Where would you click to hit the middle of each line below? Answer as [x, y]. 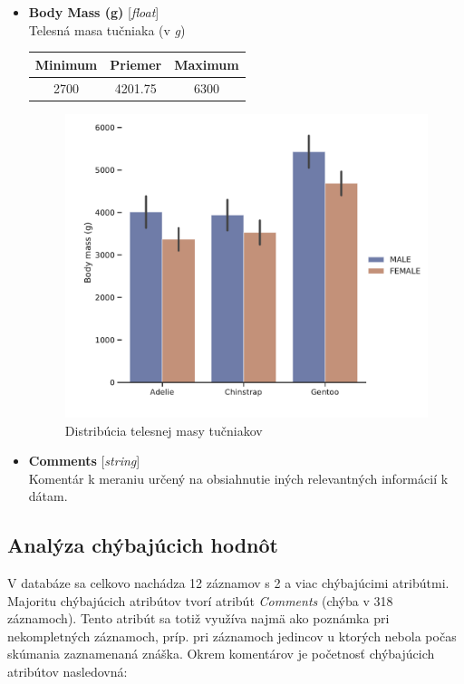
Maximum [207, 64]
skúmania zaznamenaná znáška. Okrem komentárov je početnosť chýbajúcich [221, 654]
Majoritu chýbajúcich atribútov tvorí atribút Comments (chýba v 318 [200, 600]
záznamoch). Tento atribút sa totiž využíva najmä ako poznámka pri [198, 618]
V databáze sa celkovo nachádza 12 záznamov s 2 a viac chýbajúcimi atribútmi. [228, 583]
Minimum [66, 64]
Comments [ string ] [84, 461]
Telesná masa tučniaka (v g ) [107, 29]
